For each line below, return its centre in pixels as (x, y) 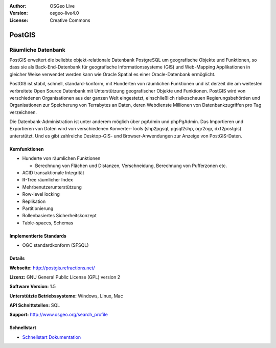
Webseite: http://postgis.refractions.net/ (52, 268)
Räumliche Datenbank (38, 50)
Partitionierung (38, 208)
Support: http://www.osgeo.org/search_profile (59, 315)
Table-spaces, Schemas (48, 223)
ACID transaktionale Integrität (53, 173)
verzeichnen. (23, 112)
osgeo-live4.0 (64, 13)
